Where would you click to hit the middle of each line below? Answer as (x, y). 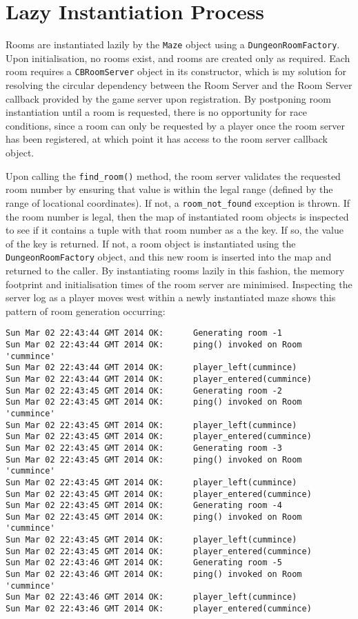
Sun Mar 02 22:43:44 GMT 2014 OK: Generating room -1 (144, 333)
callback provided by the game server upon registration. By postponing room (169, 98)
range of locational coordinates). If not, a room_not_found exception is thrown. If (178, 202)
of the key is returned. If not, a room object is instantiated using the (151, 243)
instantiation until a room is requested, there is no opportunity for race (156, 112)
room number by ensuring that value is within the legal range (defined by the (169, 189)
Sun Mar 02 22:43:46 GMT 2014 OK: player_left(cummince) (151, 597)
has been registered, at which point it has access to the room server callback (167, 139)
